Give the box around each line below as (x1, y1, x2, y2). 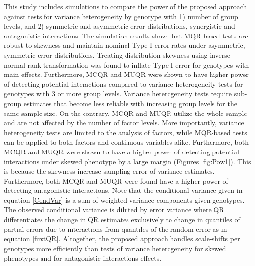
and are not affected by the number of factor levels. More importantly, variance (4, 117, 244, 128)
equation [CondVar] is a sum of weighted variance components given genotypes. (4, 194, 245, 205)
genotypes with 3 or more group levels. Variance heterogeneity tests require (4, 88, 232, 99)
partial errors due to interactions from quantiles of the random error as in (4, 224, 227, 234)
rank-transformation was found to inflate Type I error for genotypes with (27, 59, 249, 70)
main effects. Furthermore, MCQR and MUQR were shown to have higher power (4, 69, 249, 79)
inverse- (210, 49, 233, 60)
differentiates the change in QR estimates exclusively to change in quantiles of (4, 214, 240, 225)
